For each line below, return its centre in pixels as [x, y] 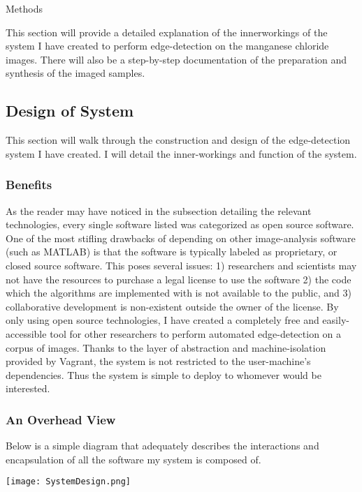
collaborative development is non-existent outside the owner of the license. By [172, 306]
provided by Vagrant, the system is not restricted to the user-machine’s [158, 361]
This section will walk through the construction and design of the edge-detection [178, 140]
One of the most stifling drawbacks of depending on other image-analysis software [181, 238]
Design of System [70, 111]
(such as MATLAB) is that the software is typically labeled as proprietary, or [172, 252]
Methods [24, 8]
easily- [336, 320]
